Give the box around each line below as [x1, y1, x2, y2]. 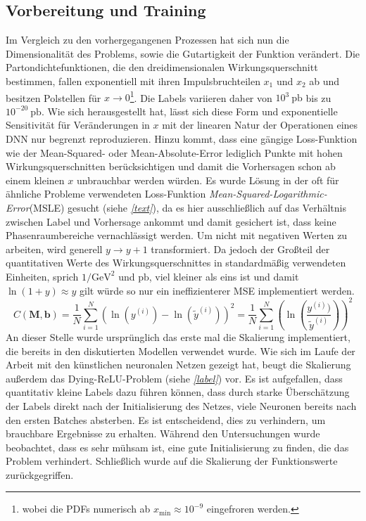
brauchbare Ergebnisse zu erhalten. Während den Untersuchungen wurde [6, 426, 320, 441]
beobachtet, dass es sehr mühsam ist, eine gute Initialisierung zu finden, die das [6, 439, 349, 454]
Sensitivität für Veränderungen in [6, 117, 150, 132]
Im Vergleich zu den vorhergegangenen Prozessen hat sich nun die [6, 32, 289, 47]
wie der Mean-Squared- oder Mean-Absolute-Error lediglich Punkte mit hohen [6, 145, 343, 160]
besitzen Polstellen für [6, 90, 101, 105]
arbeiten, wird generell [6, 241, 103, 256]
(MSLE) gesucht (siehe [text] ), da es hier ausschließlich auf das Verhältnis [29, 200, 346, 214]
